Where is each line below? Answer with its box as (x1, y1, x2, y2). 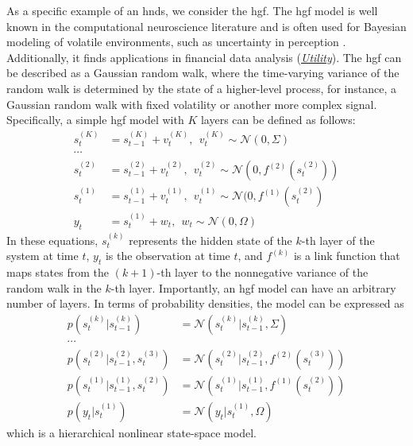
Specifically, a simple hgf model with (6, 111, 184, 128)
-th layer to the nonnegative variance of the (156, 263, 369, 280)
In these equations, (6, 231, 98, 248)
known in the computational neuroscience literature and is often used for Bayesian (6, 17, 407, 34)
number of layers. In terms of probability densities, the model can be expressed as (6, 295, 404, 312)
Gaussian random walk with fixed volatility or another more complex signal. (6, 95, 377, 112)
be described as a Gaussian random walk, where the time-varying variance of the (6, 64, 399, 81)
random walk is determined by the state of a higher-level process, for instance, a (6, 80, 396, 96)
